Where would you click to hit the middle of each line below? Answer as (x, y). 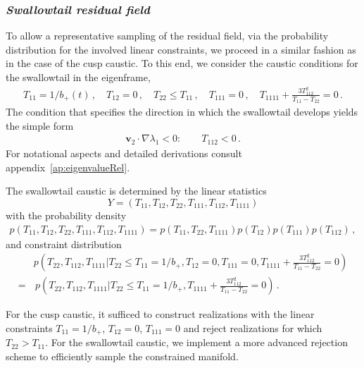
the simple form (40, 125)
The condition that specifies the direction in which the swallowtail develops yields (182, 112)
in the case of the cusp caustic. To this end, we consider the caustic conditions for (182, 63)
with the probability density (66, 215)
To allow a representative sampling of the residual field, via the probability (167, 36)
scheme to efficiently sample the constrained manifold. (122, 356)
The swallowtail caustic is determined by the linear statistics (136, 191)
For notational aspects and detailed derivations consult (124, 153)
